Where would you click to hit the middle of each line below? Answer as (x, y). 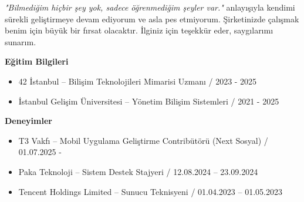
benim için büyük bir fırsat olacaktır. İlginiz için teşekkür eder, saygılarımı (139, 30)
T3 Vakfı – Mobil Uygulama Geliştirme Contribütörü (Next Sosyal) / (143, 140)
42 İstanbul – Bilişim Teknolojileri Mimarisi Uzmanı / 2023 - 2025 (138, 81)
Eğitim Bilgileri (37, 61)
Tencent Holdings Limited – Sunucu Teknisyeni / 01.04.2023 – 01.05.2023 (150, 191)
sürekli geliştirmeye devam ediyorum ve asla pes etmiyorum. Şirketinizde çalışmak (152, 18)
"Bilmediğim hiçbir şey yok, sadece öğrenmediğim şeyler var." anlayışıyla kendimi (150, 7)
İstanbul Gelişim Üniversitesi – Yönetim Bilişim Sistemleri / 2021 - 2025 (149, 101)
